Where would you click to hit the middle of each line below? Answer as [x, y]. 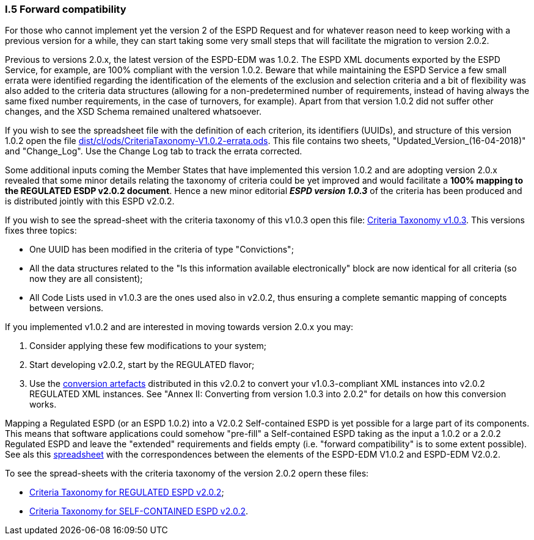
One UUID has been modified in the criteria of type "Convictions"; [162, 250]
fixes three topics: [41, 231]
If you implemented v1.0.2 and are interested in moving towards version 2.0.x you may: [179, 327]
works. [43, 405]
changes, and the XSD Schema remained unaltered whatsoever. [133, 112]
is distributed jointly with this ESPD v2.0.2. [90, 201]
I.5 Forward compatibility [66, 9]
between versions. [67, 308]
